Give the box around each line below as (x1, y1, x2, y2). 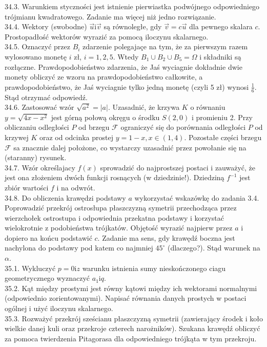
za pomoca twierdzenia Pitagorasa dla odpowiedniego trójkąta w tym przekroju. (5, 333, 257, 343)
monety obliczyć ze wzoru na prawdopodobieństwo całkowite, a (5, 71, 203, 82)
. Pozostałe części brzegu (184, 131, 262, 142)
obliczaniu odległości (5, 122, 69, 132)
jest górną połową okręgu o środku (51, 111, 160, 122)
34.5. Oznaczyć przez (5, 41, 70, 52)
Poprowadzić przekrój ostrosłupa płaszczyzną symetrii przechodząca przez (5, 202, 237, 213)
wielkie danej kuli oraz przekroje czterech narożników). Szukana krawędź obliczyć (5, 323, 260, 334)
